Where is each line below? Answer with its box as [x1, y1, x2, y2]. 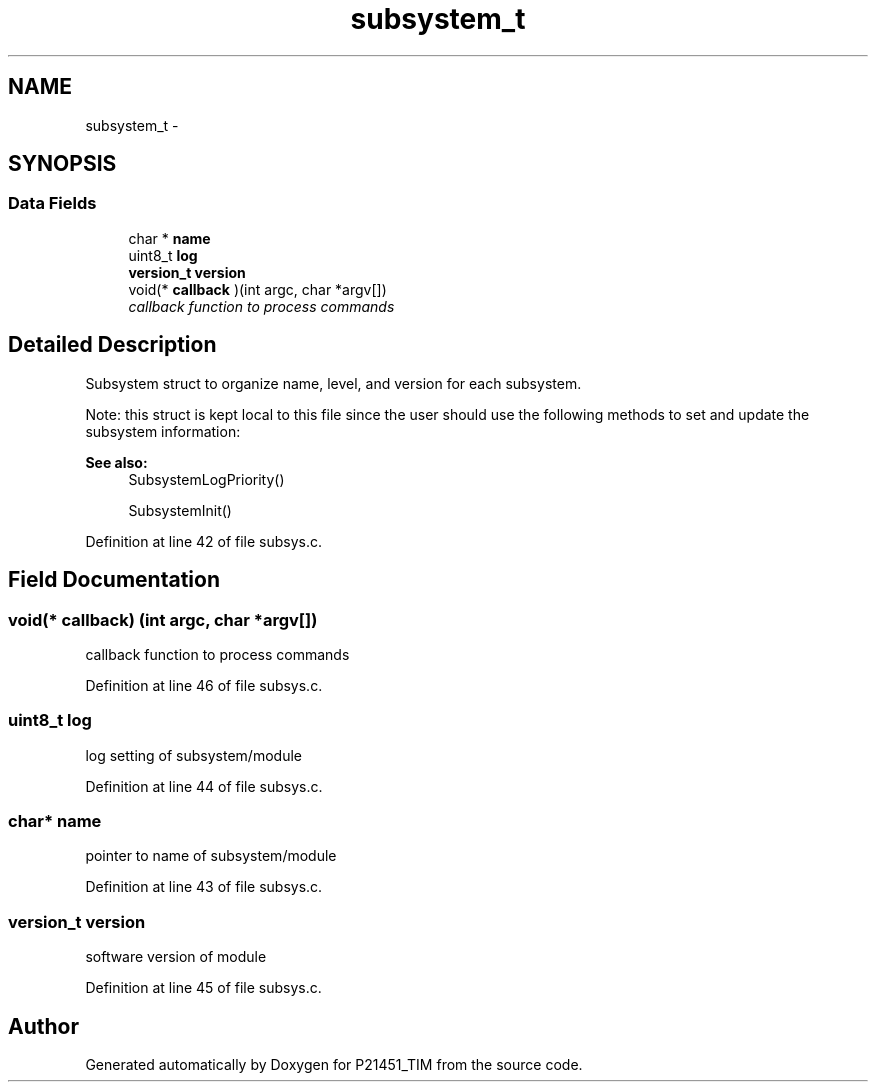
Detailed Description [8, 332, 217, 358]
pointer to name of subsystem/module [85, 847, 337, 865]
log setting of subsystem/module [85, 746, 302, 764]
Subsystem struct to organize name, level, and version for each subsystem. [85, 374, 582, 392]
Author [8, 1013, 79, 1039]
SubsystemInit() [128, 501, 232, 519]
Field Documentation [8, 567, 220, 593]
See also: [85, 453, 148, 471]
